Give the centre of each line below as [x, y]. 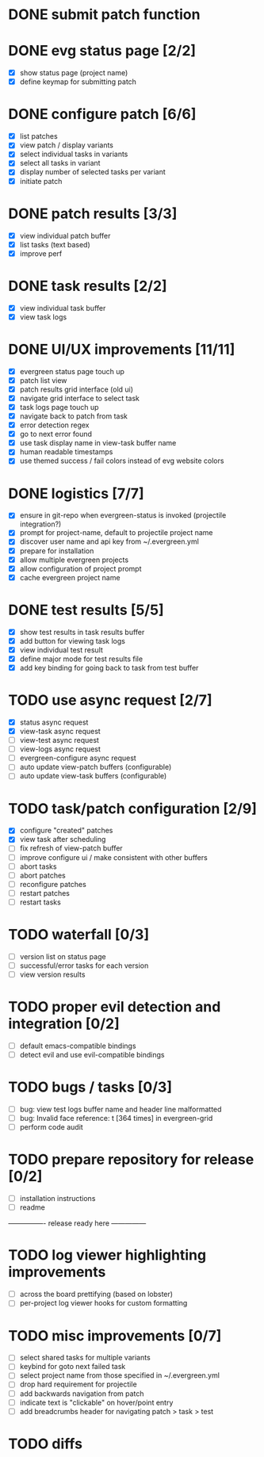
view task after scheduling [63, 839]
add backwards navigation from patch [82, 1394]
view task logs [43, 317]
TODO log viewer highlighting [107, 1255]
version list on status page [63, 956]
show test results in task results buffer [82, 632]
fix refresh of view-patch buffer [71, 848]
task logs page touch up [59, 407]
